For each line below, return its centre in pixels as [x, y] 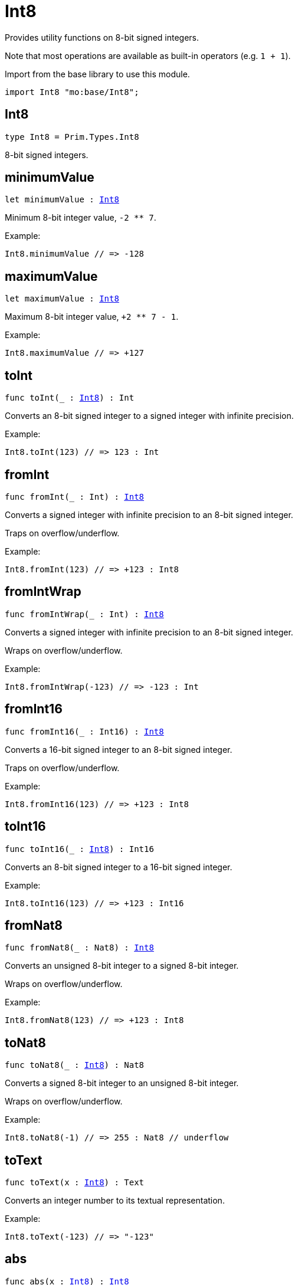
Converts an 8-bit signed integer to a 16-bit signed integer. [119, 867]
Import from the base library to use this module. [97, 74]
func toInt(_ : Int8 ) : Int [70, 398]
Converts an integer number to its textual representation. [115, 1201]
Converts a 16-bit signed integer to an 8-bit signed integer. [119, 749]
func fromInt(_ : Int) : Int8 [75, 496]
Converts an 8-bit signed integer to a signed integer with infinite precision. [149, 416]
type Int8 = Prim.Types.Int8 [72, 137]
